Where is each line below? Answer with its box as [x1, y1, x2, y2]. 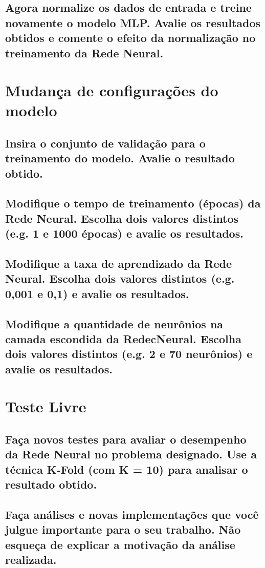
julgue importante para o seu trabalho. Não [5, 521, 241, 537]
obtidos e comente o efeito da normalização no [5, 30, 256, 46]
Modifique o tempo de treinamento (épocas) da [5, 195, 261, 211]
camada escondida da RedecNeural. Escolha [5, 330, 241, 346]
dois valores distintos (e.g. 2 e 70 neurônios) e [5, 346, 253, 362]
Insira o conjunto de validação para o [5, 135, 206, 151]
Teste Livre [5, 396, 86, 417]
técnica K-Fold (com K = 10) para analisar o [5, 461, 248, 477]
